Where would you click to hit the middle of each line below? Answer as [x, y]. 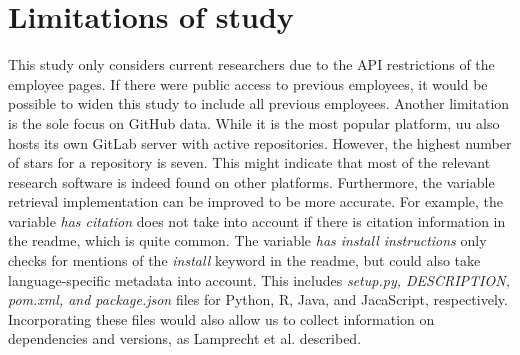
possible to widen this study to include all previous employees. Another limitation [259, 103]
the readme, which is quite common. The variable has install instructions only [247, 240]
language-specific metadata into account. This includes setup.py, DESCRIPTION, [259, 279]
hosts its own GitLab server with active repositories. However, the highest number [260, 142]
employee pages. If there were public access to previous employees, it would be [248, 83]
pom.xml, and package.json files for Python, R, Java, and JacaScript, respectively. [258, 299]
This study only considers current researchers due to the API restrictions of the [251, 64]
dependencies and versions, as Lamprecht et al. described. [185, 338]
